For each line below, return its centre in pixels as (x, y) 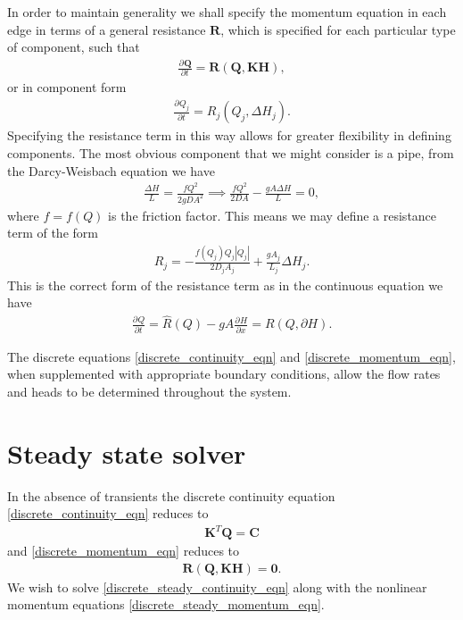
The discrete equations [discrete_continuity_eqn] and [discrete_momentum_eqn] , (231, 356)
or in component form (67, 87)
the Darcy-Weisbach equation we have (111, 170)
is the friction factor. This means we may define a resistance (273, 215)
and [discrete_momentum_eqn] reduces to (124, 551)
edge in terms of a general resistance (107, 29)
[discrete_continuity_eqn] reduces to (108, 513)
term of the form (53, 233)
